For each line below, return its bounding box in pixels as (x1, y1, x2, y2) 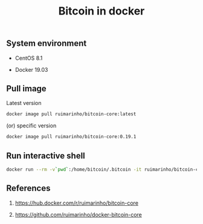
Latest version (6, 100, 42, 107)
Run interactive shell (6, 150, 86, 161)
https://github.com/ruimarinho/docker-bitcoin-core (14, 211, 142, 218)
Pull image (6, 83, 47, 94)
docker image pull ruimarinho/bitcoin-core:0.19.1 (6, 134, 137, 140)
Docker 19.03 (14, 66, 48, 73)
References (6, 183, 51, 194)
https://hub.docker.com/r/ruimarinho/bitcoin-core (14, 199, 139, 206)
